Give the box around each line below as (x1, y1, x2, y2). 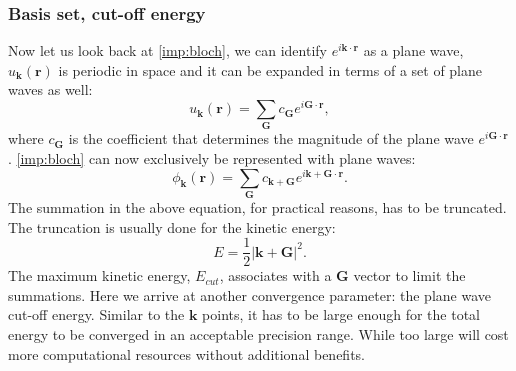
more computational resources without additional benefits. (8, 343, 365, 364)
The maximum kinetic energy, (8, 265, 191, 286)
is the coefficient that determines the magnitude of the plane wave (68, 128, 474, 149)
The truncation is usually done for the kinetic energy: (8, 216, 336, 237)
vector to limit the (353, 265, 466, 286)
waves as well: (8, 79, 93, 100)
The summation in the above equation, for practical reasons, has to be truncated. (8, 197, 507, 217)
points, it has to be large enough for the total (202, 304, 480, 325)
